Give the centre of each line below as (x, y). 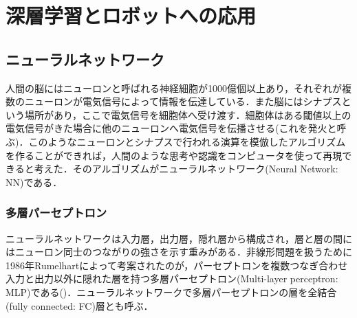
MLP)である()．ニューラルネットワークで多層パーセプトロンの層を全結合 (171, 292)
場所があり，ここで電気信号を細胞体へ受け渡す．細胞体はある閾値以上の (188, 114)
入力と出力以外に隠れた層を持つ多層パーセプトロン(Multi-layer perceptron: (172, 279)
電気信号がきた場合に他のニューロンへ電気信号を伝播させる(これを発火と (171, 128)
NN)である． (34, 182)
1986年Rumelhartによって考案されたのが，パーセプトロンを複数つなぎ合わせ (177, 265)
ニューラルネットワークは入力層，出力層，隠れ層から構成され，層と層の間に (179, 238)
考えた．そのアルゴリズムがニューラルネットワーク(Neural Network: (186, 169)
